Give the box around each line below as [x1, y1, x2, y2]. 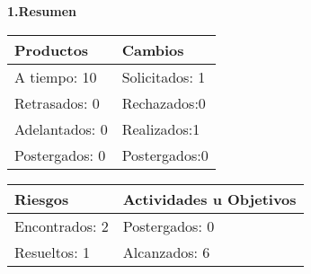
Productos [14, 39, 89, 60]
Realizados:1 [121, 118, 200, 139]
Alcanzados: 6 [122, 241, 210, 262]
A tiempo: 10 [14, 66, 97, 87]
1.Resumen [7, 2, 77, 20]
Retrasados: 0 [14, 92, 100, 113]
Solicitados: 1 [121, 66, 206, 87]
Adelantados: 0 [14, 118, 108, 139]
